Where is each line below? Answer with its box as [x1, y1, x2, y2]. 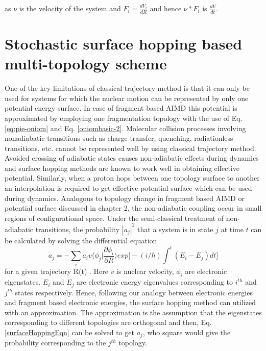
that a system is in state [137, 223, 213, 234]
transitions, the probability [35, 223, 120, 234]
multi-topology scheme [5, 53, 167, 74]
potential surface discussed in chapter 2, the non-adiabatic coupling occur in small [5, 203, 262, 213]
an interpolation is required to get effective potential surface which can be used [5, 183, 252, 193]
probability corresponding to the [5, 337, 106, 348]
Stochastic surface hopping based [5, 33, 243, 54]
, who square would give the [142, 327, 231, 337]
